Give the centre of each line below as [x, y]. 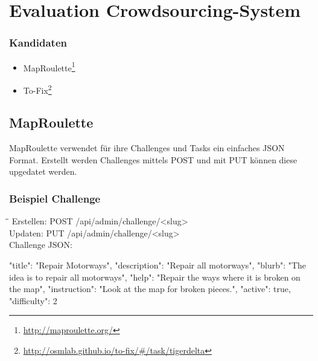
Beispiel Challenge [55, 198]
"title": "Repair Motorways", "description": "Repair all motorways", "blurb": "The [158, 265]
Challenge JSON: [41, 245]
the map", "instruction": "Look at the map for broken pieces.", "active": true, [150, 289]
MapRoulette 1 [49, 67]
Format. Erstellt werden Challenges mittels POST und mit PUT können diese [153, 159]
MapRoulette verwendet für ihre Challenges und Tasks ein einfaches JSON [147, 148]
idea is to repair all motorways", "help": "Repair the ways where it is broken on [155, 277]
